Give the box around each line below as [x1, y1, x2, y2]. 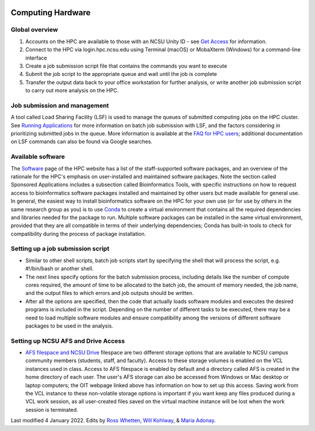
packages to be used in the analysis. [25, 322, 114, 329]
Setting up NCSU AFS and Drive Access [10, 336, 125, 345]
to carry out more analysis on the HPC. [25, 87, 119, 94]
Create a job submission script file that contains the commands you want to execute [25, 62, 228, 69]
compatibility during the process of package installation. [10, 230, 146, 237]
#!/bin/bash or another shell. [25, 265, 94, 272]
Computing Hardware [10, 8, 91, 18]
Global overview [10, 26, 58, 34]
